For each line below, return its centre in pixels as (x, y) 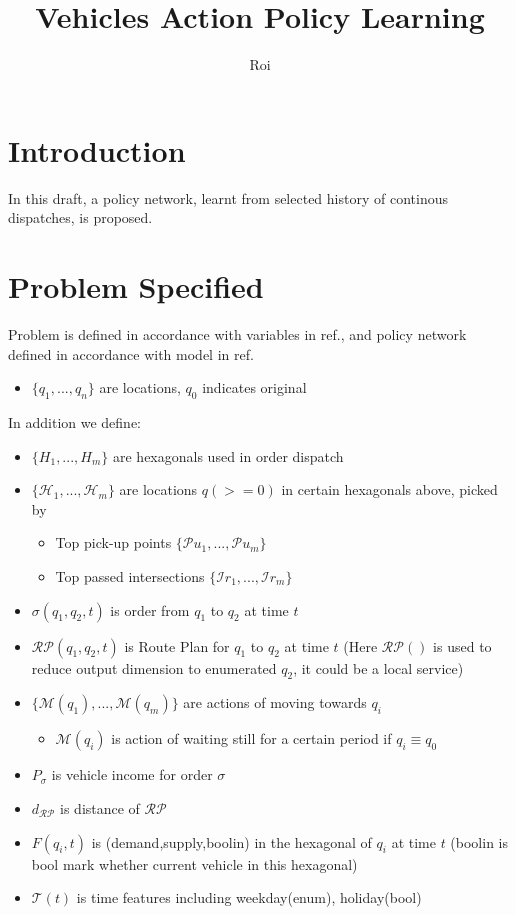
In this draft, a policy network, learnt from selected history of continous (228, 197)
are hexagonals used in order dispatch (228, 455)
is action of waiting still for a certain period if (251, 738)
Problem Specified (136, 286)
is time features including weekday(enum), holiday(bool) (249, 897)
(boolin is (479, 841)
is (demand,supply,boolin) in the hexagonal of (231, 841)
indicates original (254, 387)
